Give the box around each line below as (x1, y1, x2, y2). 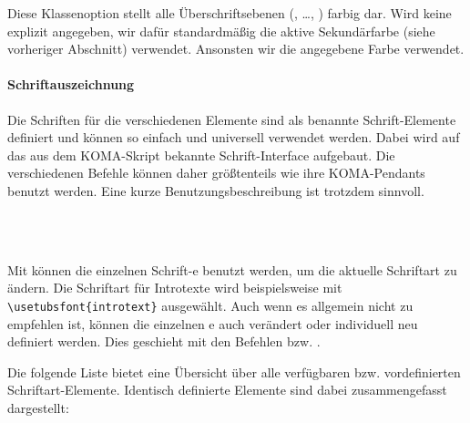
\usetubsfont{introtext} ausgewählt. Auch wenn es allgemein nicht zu (7, 295, 414, 315)
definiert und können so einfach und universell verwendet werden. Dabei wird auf (7, 128, 460, 147)
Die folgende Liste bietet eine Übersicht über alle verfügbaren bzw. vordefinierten (7, 362, 461, 381)
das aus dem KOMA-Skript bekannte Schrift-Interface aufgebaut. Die (7, 145, 395, 164)
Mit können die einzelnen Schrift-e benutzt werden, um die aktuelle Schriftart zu (7, 260, 457, 279)
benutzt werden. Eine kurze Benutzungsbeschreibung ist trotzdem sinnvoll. (7, 181, 424, 200)
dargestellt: (7, 397, 69, 417)
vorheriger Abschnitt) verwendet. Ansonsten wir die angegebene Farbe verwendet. (7, 39, 465, 58)
